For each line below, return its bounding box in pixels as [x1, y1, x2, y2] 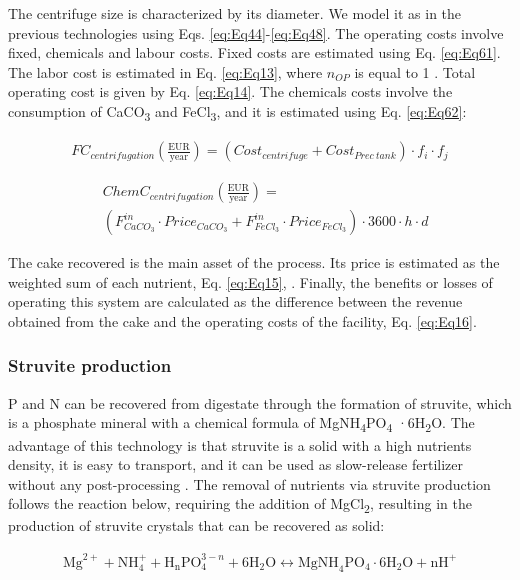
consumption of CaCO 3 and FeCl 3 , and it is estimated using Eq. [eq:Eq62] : [8, 100, 467, 124]
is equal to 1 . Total [354, 61, 476, 82]
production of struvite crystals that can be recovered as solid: [8, 515, 385, 536]
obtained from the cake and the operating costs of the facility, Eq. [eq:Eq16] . [8, 310, 477, 331]
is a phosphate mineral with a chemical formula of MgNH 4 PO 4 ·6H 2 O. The [8, 412, 475, 436]
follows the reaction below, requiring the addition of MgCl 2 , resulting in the [8, 493, 472, 517]
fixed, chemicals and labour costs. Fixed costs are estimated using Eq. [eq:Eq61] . [8, 42, 501, 63]
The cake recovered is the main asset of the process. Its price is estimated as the [8, 252, 500, 273]
